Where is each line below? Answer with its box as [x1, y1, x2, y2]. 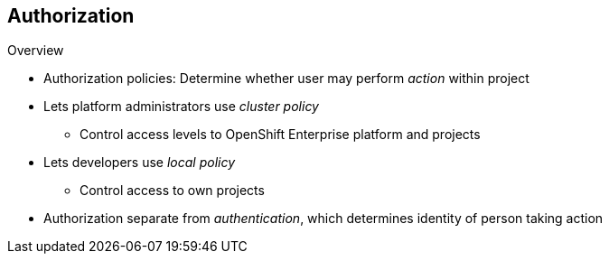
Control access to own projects [80, 182, 265, 199]
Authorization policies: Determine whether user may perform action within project [43, 70, 529, 87]
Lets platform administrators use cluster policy [43, 98, 319, 115]
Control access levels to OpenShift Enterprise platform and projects [80, 126, 481, 143]
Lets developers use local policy [43, 154, 236, 171]
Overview [7, 42, 64, 59]
